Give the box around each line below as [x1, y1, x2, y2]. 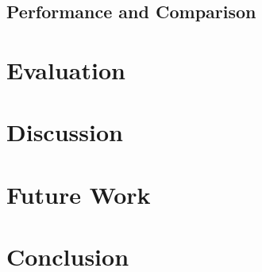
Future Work [6, 178, 151, 210]
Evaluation [6, 53, 125, 86]
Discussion [6, 116, 123, 148]
